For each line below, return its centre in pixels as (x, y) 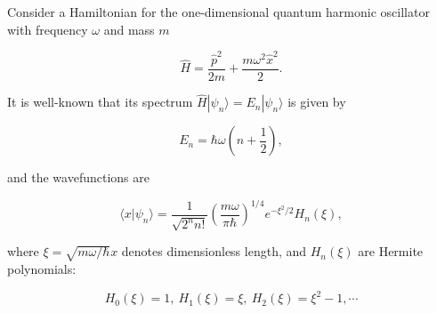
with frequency (48, 29)
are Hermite (391, 251)
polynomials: (42, 269)
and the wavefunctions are (78, 177)
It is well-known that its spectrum (100, 102)
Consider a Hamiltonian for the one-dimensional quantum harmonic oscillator (218, 12)
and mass (129, 29)
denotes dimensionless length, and (214, 251)
